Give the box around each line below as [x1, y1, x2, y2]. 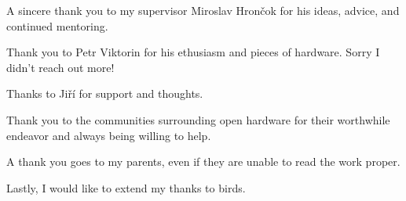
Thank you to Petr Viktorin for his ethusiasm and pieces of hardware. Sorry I [6, 44, 380, 60]
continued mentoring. [6, 17, 108, 34]
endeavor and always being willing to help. [6, 127, 211, 143]
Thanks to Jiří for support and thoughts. [6, 85, 203, 102]
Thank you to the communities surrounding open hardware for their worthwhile [6, 111, 390, 127]
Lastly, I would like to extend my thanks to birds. [6, 179, 246, 196]
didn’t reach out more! [6, 59, 115, 75]
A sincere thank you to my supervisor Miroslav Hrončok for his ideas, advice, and [6, 2, 400, 18]
